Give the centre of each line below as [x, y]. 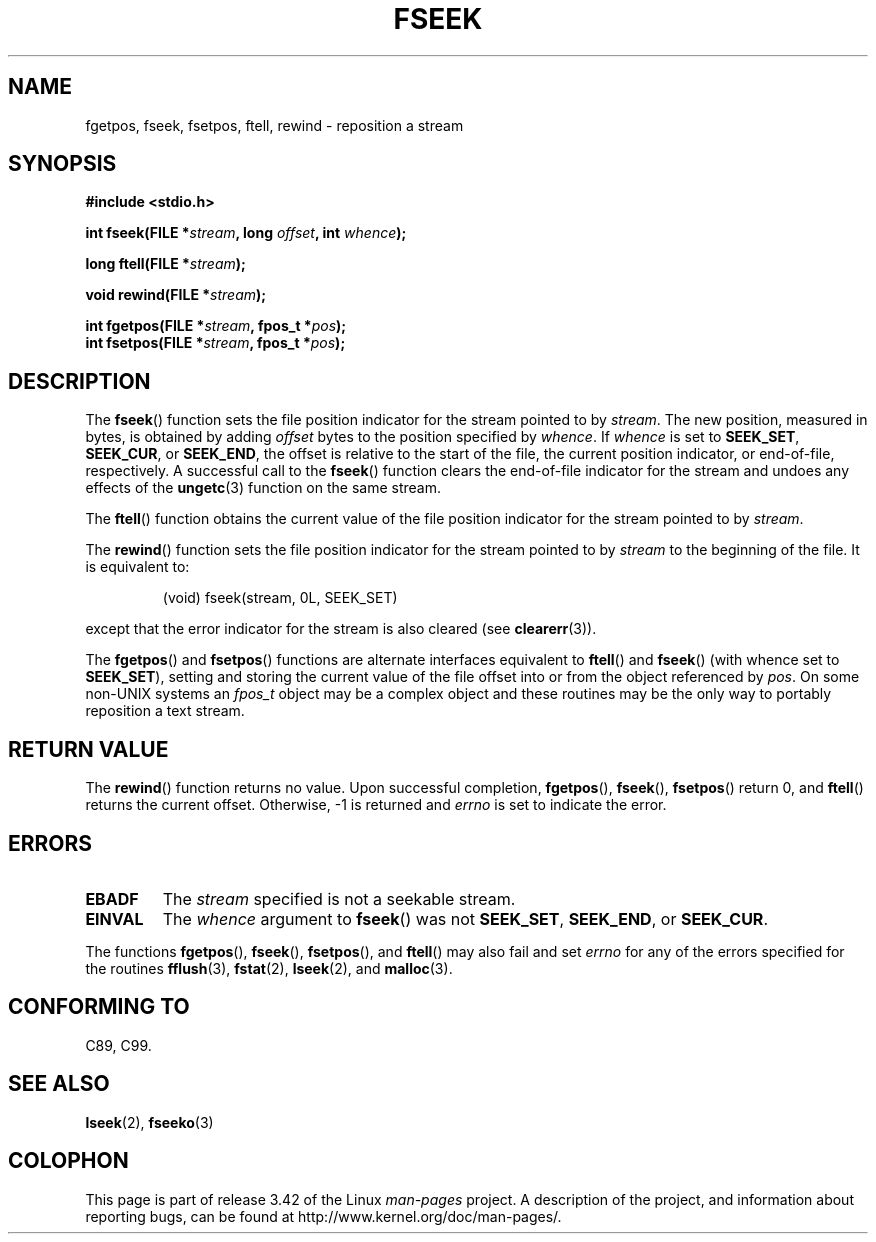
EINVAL [114, 918]
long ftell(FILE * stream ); [165, 264]
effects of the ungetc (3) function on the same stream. [263, 488]
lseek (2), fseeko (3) [149, 1122]
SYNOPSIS [62, 164]
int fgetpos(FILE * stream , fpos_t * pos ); [216, 326]
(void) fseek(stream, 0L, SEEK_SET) [280, 598]
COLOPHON [68, 1161]
